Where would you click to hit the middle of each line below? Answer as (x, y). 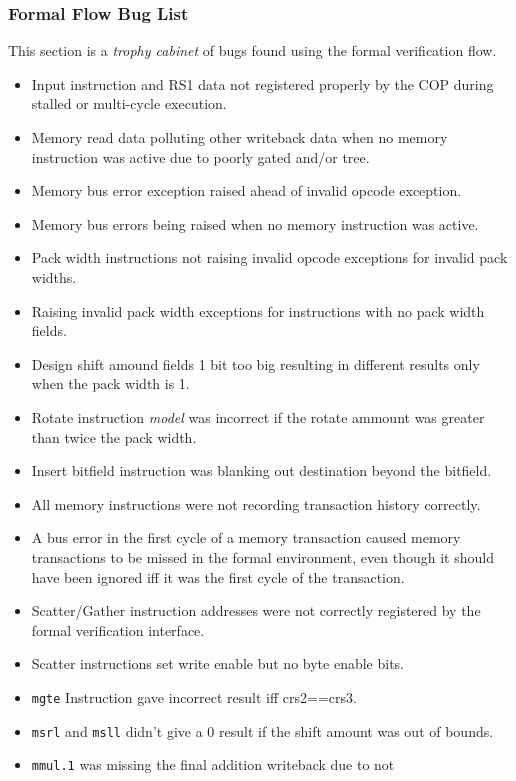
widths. (54, 276)
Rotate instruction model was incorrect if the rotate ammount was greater (258, 416)
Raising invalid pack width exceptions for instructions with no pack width (258, 310)
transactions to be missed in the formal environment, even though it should (262, 556)
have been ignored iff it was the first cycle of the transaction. (218, 576)
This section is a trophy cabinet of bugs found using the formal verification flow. (252, 50)
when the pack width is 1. (110, 383)
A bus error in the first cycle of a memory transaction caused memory (246, 537)
